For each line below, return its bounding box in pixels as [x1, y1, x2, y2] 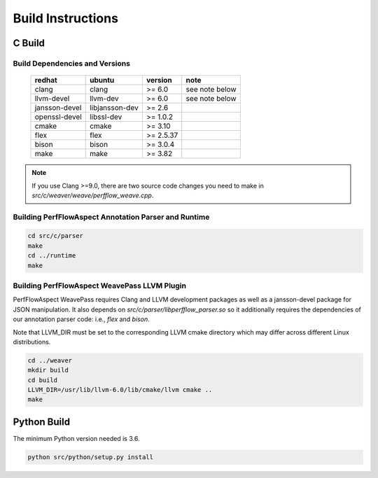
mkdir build [27, 366, 69, 374]
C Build [13, 37, 45, 49]
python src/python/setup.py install [27, 453, 154, 461]
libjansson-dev [90, 103, 139, 113]
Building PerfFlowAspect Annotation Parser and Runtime [13, 212, 210, 222]
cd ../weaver [27, 356, 73, 364]
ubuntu [90, 76, 115, 85]
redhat [34, 76, 57, 85]
